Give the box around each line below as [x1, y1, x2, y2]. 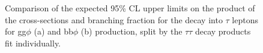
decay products [195, 25, 251, 38]
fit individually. [5, 36, 61, 49]
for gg [5, 25, 26, 38]
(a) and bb [34, 25, 73, 38]
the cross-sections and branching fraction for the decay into [5, 13, 223, 26]
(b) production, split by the [80, 25, 183, 38]
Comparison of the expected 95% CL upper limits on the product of [5, 2, 255, 14]
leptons [232, 13, 259, 26]
